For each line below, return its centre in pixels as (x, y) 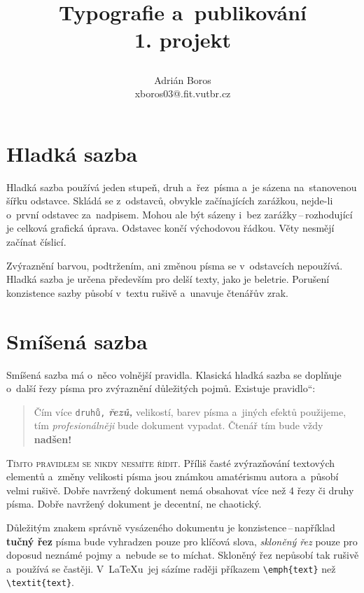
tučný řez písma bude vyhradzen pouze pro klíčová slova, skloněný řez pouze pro (182, 541)
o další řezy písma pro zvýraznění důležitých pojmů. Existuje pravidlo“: (161, 388)
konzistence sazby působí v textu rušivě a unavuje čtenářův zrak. (147, 292)
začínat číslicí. (36, 242)
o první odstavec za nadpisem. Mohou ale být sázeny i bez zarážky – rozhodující (180, 214)
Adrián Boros (183, 79)
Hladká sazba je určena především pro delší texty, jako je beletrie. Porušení (168, 279)
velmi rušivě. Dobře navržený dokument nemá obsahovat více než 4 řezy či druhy (180, 490)
